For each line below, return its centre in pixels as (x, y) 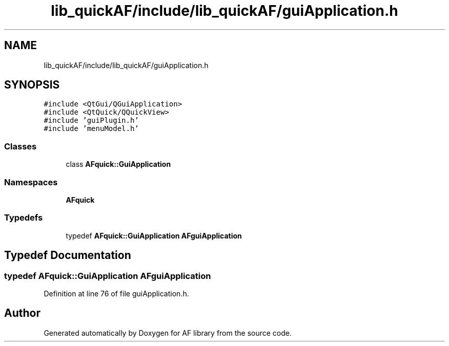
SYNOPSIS (32, 85)
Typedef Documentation (68, 255)
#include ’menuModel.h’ (91, 129)
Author (22, 313)
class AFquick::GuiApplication (118, 164)
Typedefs (24, 218)
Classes (21, 146)
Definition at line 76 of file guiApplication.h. (116, 293)
